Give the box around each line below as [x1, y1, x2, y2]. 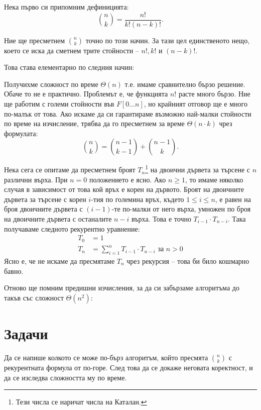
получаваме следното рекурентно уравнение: [4, 223, 140, 234]
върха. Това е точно [132, 214, 191, 224]
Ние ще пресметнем [4, 35, 65, 45]
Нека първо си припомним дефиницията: [4, 2, 129, 12]
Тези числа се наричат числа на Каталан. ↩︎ [16, 396, 147, 407]
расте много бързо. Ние [178, 88, 250, 99]
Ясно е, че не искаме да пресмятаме [4, 256, 115, 266]
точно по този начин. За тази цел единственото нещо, [85, 35, 250, 45]
